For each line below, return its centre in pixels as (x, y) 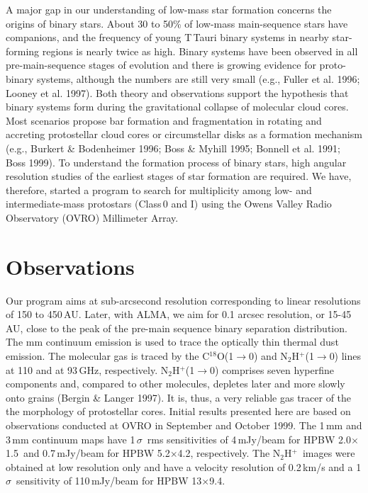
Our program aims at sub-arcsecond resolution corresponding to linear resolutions (183, 300)
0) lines (345, 356)
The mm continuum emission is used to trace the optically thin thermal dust (172, 342)
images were (329, 453)
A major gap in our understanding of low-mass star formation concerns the (169, 9)
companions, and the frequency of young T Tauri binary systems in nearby (167, 37)
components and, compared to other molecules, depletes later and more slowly (175, 384)
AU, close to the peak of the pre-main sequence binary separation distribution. (177, 328)
